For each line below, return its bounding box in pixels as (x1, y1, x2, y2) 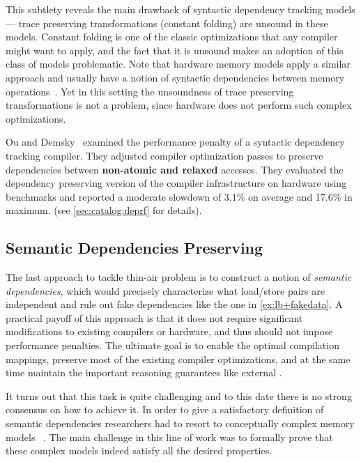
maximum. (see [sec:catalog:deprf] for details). (6, 203, 202, 217)
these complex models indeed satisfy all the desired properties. (6, 443, 272, 458)
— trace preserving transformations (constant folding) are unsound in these (6, 15, 328, 30)
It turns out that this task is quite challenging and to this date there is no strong (6, 388, 352, 403)
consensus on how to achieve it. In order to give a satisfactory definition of (6, 402, 324, 417)
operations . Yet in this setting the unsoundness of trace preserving (6, 84, 294, 98)
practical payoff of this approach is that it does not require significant (6, 310, 303, 325)
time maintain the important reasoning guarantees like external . (6, 365, 282, 380)
